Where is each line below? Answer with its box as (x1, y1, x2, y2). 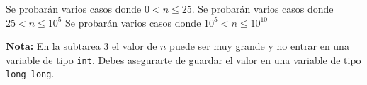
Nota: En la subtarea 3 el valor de (6, 39, 157, 53)
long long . (6, 66, 55, 81)
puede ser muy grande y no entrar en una (169, 39, 349, 53)
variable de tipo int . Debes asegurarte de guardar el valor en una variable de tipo (6, 52, 361, 67)
